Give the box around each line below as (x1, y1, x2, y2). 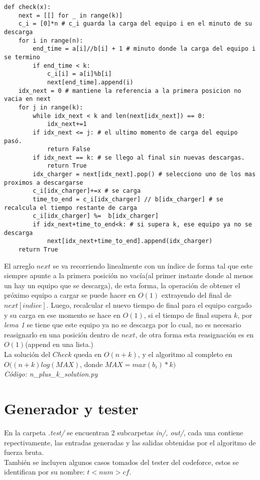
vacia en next (4, 95, 51, 103)
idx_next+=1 (47, 121, 87, 128)
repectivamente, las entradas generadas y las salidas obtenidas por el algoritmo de (4, 437, 256, 447)
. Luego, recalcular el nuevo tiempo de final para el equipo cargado (46, 300, 252, 310)
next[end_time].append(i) (47, 78, 134, 86)
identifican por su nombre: (4, 466, 85, 477)
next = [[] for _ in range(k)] (18, 12, 123, 19)
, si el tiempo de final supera (144, 309, 232, 320)
